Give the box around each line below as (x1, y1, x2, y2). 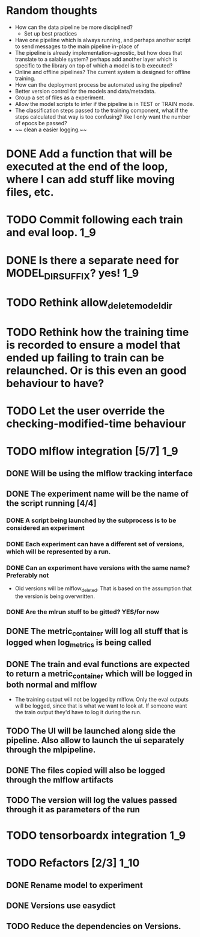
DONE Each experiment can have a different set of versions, (6, 540, 184, 549)
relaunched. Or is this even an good (6, 364, 187, 378)
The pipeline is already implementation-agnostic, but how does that (14, 49, 183, 56)
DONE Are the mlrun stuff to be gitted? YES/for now (6, 608, 160, 616)
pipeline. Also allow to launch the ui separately (6, 735, 184, 746)
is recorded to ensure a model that (6, 338, 181, 352)
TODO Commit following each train (6, 213, 183, 226)
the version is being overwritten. (14, 593, 95, 600)
